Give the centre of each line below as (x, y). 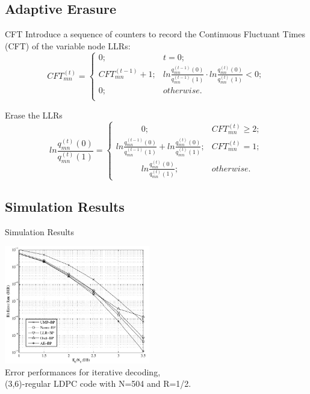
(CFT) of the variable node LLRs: (68, 45)
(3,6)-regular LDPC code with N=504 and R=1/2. (98, 383)
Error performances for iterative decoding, (83, 371)
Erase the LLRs (34, 115)
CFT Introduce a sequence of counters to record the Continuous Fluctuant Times (155, 34)
